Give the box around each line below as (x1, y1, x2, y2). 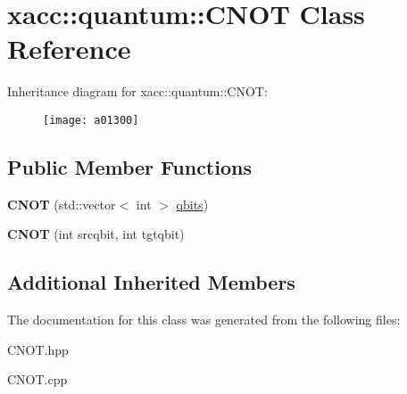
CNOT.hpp (7, 340, 69, 358)
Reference (7, 30, 131, 67)
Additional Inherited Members (7, 268, 295, 296)
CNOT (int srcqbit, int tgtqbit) (7, 225, 185, 243)
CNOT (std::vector (7, 194, 116, 213)
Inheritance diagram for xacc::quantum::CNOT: (7, 82, 268, 101)
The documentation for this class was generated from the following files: (7, 310, 401, 329)
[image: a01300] (43, 113, 139, 127)
